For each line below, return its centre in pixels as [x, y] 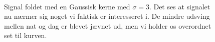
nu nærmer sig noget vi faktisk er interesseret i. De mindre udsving [107, 16]
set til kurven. [26, 35]
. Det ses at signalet [180, 6]
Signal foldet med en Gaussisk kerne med [67, 6]
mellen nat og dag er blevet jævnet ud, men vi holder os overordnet [108, 25]
